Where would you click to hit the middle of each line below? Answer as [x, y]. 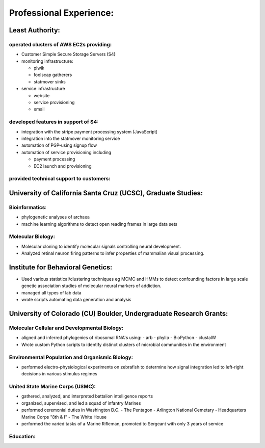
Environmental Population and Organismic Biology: [71, 357]
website [42, 95]
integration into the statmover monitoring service [71, 138]
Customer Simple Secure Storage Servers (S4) [68, 54]
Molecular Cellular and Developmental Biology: [66, 328]
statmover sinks [50, 81]
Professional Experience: [61, 13]
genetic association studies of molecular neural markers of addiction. [91, 286]
